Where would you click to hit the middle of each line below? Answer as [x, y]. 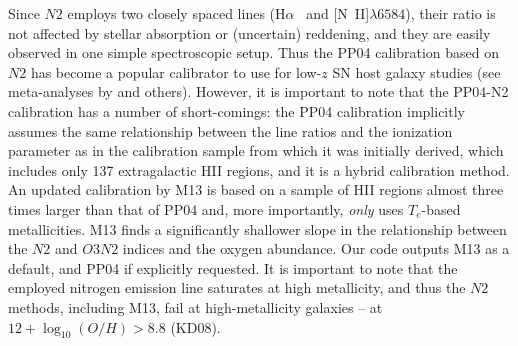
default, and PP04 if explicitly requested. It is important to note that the [233, 267]
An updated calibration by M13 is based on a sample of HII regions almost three [256, 189]
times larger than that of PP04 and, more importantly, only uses [206, 208]
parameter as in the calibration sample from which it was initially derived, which [256, 150]
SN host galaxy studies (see [416, 71]
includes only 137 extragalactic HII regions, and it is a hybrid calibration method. [259, 169]
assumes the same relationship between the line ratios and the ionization [230, 130]
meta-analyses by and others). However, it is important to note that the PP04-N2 [258, 91]
